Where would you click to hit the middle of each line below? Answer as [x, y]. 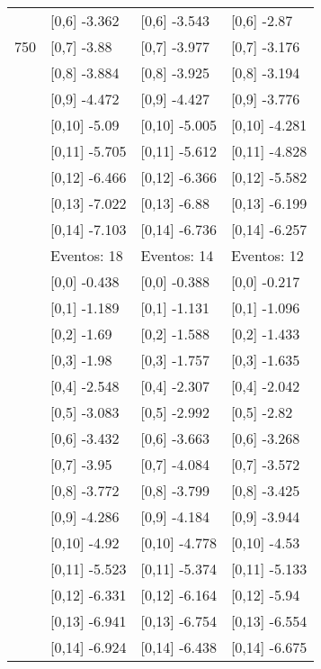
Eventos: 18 [87, 255]
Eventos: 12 [267, 255]
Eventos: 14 [177, 255]
